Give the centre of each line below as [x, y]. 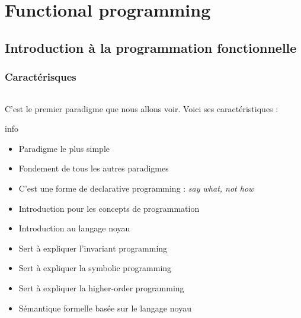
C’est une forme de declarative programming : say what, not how [136, 188]
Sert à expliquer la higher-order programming [101, 287]
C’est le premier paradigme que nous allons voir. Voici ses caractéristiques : [142, 108]
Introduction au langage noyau [74, 228]
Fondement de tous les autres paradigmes [94, 168]
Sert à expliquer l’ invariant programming [93, 248]
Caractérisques [41, 77]
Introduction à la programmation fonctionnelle [151, 47]
